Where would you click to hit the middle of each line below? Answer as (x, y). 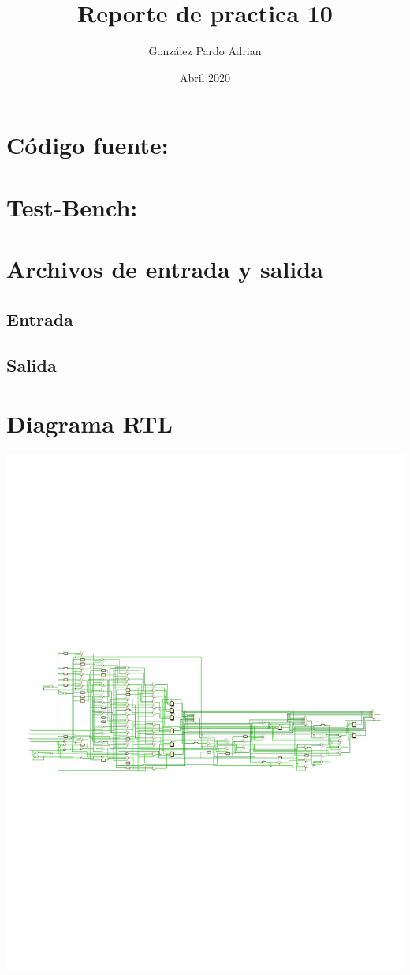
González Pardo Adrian (205, 51)
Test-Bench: (72, 206)
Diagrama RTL (89, 423)
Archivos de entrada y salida (165, 269)
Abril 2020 (205, 77)
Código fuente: (88, 145)
